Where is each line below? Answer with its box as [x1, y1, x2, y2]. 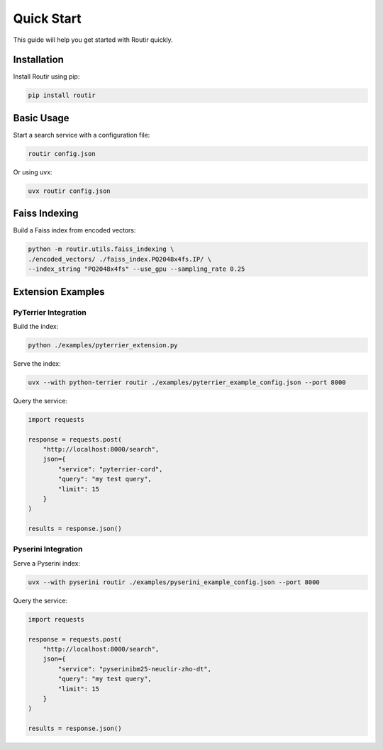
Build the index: [13, 322, 59, 330]
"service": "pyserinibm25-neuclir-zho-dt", [57, 665, 212, 673]
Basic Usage [13, 112, 70, 124]
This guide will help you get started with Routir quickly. [13, 35, 173, 44]
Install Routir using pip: [13, 72, 80, 81]
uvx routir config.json [28, 186, 111, 195]
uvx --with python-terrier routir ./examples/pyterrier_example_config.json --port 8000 [28, 378, 347, 386]
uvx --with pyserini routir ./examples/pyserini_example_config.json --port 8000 [28, 578, 321, 586]
